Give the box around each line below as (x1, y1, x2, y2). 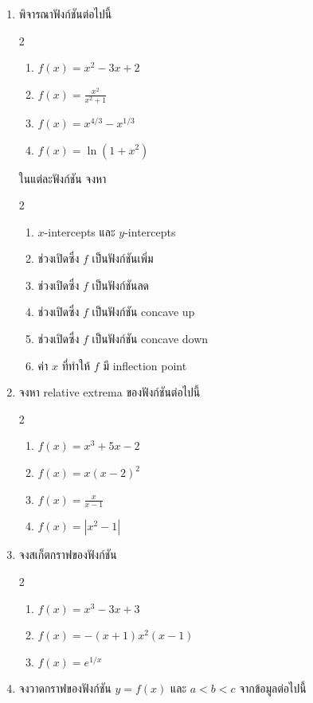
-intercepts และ (44, 223, 115, 240)
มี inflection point (103, 357, 187, 373)
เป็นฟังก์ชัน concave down (92, 330, 209, 347)
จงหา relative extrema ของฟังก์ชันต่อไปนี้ (18, 384, 201, 400)
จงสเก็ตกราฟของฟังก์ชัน (18, 546, 117, 563)
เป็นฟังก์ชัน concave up (92, 303, 195, 320)
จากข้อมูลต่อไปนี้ (239, 680, 307, 697)
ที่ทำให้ (61, 357, 91, 373)
